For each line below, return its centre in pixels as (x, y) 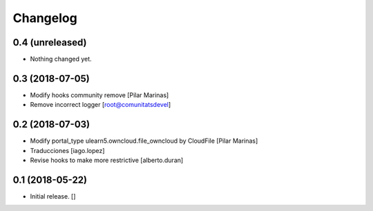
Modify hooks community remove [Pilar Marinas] (99, 95)
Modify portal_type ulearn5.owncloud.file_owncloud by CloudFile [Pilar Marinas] (144, 141)
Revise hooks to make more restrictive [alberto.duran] (107, 160)
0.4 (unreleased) (50, 42)
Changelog (45, 18)
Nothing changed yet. (61, 59)
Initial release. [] (53, 196)
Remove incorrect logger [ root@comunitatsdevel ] (101, 105)
